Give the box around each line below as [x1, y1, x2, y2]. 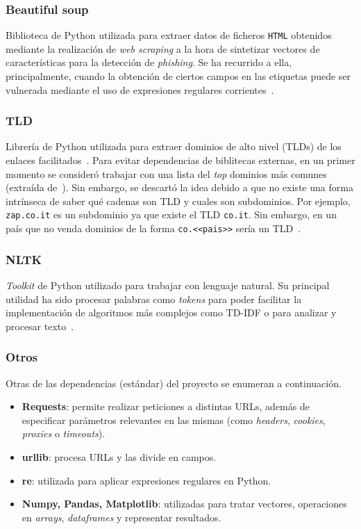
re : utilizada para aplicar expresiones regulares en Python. [22, 473, 271, 487]
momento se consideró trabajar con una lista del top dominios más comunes [6, 166, 327, 181]
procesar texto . [6, 318, 74, 333]
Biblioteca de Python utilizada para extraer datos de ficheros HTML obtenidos [6, 28, 332, 42]
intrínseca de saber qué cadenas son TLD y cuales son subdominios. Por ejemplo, [6, 193, 351, 208]
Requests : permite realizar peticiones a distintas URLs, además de [22, 399, 310, 414]
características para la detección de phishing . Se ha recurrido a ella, [6, 55, 292, 70]
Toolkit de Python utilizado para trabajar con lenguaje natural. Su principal [6, 277, 330, 292]
